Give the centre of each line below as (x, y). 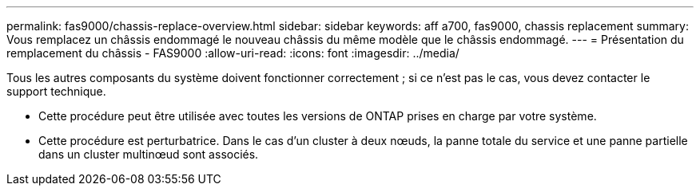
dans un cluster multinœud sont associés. (149, 154)
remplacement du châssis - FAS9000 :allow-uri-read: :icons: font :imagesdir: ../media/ (233, 53)
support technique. (56, 91)
